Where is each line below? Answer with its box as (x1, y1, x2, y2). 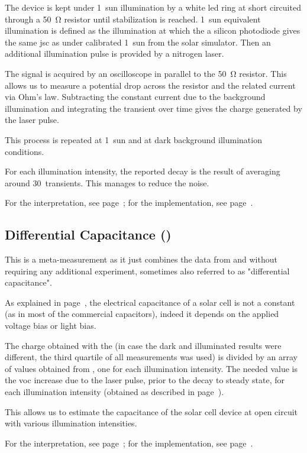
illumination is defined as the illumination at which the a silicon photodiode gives (5, 24, 300, 37)
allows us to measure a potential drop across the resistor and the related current (5, 79, 296, 91)
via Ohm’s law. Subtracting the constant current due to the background (5, 90, 266, 103)
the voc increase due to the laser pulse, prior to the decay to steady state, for (5, 374, 285, 386)
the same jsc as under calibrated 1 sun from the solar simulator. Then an (5, 35, 271, 48)
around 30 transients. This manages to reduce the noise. (5, 176, 209, 189)
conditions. (5, 145, 44, 157)
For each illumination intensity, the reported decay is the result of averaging (5, 165, 280, 177)
